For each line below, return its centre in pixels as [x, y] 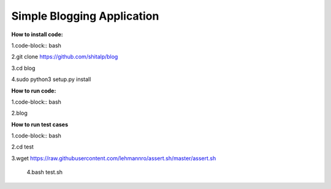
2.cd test [22, 147]
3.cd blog [23, 68]
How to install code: [37, 34]
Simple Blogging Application [85, 16]
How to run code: [34, 91]
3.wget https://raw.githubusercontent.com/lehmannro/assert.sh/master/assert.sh [114, 158]
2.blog [19, 113]
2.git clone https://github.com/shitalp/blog [65, 57]
